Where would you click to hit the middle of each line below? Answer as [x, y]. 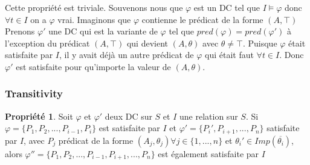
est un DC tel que [227, 7]
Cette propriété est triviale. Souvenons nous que [94, 7]
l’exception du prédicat [47, 43]
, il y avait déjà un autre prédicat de [126, 55]
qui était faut [229, 55]
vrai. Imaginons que [94, 19]
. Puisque [260, 43]
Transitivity [34, 93]
